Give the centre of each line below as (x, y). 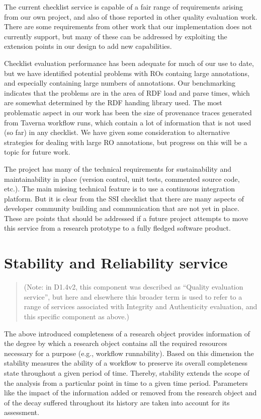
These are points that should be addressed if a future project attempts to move (126, 218)
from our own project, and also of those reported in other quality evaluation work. (131, 16)
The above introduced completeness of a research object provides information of (127, 333)
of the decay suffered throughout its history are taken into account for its (117, 402)
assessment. (22, 412)
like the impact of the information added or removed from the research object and (130, 393)
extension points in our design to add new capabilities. (88, 46)
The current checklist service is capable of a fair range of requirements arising (124, 7)
